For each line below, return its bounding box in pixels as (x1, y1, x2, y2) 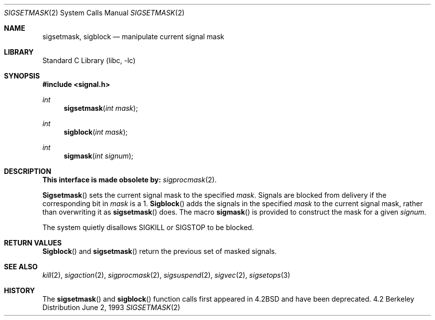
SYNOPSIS (4, 72, 40, 80)
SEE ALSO (4, 262, 38, 271)
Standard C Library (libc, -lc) (42, 56, 136, 65)
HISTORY (4, 286, 35, 295)
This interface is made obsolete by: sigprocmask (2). (42, 175, 217, 184)
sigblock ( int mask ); (64, 128, 128, 136)
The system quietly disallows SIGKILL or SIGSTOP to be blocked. (42, 223, 254, 232)
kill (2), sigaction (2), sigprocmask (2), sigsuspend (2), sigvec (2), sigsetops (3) (42, 271, 290, 279)
